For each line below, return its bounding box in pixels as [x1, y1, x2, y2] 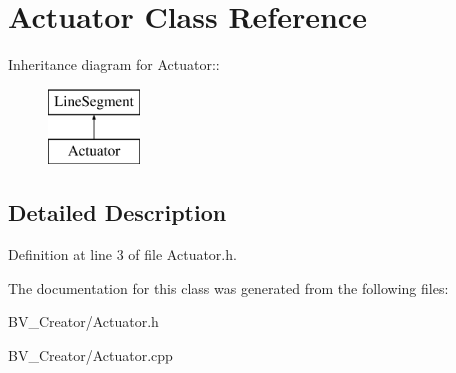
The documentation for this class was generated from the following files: [8, 277, 449, 298]
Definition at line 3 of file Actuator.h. [8, 244, 237, 265]
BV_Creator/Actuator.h [8, 311, 159, 332]
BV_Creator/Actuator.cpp [8, 344, 173, 365]
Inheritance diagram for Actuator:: [8, 54, 220, 75]
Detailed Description [8, 197, 227, 228]
